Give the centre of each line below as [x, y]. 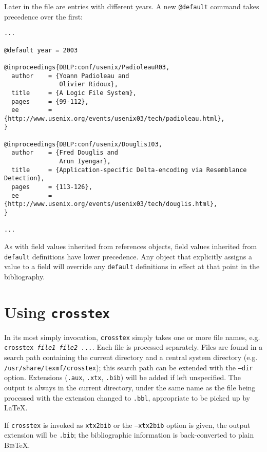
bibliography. [25, 276]
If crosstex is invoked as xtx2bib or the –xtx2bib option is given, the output [127, 425]
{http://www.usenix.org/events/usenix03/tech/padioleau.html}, [115, 118]
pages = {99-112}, [50, 101]
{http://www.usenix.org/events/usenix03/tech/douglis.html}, [111, 204]
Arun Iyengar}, [85, 162]
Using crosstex [57, 312]
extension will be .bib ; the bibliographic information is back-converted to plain [129, 435]
